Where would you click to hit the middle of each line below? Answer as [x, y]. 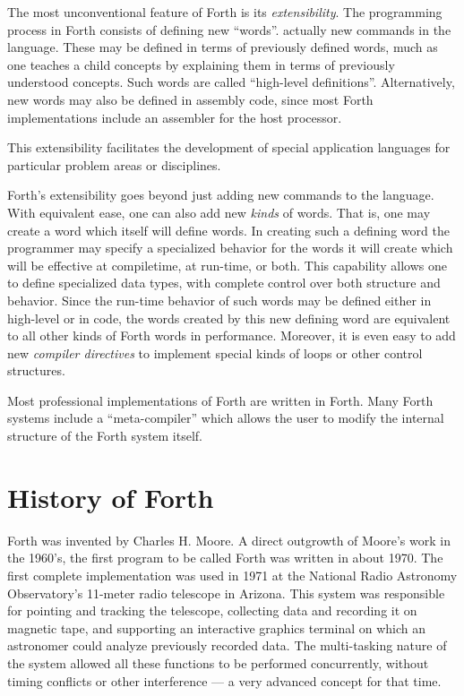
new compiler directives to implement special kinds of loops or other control [215, 352]
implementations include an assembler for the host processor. [175, 117]
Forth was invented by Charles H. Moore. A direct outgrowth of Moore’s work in [229, 540]
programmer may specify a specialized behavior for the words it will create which [230, 248]
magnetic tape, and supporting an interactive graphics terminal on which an [217, 627]
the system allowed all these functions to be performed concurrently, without [218, 662]
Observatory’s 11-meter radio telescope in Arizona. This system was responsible [226, 593]
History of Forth [111, 497]
